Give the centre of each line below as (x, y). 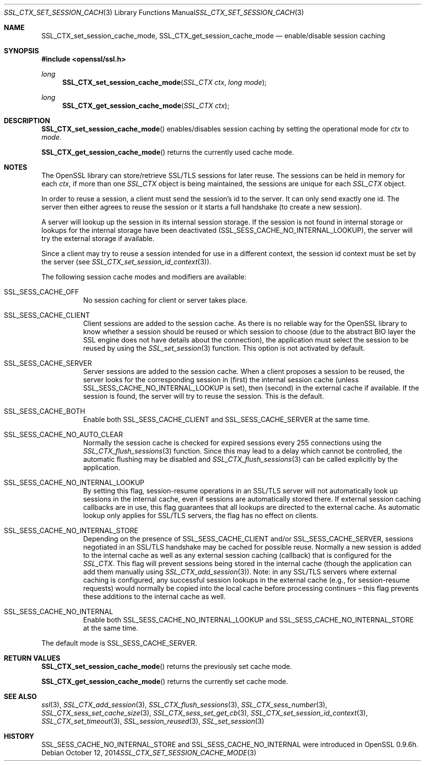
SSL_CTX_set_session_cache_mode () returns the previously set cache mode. (167, 666)
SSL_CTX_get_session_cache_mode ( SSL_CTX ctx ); (146, 106)
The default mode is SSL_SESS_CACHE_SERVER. (119, 643)
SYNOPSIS (22, 51)
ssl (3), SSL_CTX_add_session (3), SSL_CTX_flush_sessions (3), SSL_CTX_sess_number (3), (184, 705)
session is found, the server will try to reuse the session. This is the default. (204, 396)
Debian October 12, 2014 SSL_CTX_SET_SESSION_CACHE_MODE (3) (149, 753)
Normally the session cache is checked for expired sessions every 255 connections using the (232, 443)
